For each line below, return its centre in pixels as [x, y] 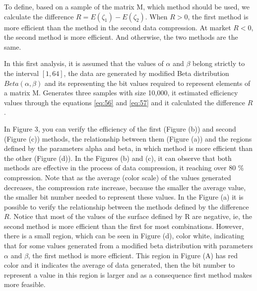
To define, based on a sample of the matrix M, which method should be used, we [127, 6]
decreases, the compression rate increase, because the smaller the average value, [125, 187]
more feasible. [25, 284]
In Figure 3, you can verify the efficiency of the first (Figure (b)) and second [120, 128]
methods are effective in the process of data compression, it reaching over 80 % [124, 168]
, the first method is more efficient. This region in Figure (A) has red [133, 255]
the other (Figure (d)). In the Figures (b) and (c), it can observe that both [118, 158]
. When [156, 16]
